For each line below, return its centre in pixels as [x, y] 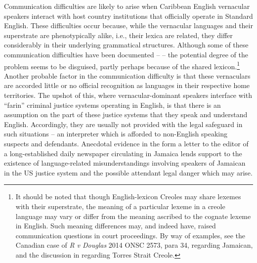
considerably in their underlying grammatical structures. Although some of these [126, 45]
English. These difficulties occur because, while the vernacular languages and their [128, 25]
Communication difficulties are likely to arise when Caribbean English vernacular [127, 6]
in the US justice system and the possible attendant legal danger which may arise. [128, 172]
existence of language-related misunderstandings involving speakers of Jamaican [125, 163]
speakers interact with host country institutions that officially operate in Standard [128, 16]
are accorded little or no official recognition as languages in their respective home [127, 85]
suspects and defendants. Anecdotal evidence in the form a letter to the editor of [126, 143]
